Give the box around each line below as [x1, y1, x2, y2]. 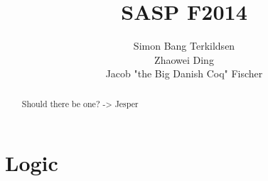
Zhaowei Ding [154, 52, 214, 67]
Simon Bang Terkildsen [133, 38, 235, 53]
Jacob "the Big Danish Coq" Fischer [105, 66, 263, 81]
